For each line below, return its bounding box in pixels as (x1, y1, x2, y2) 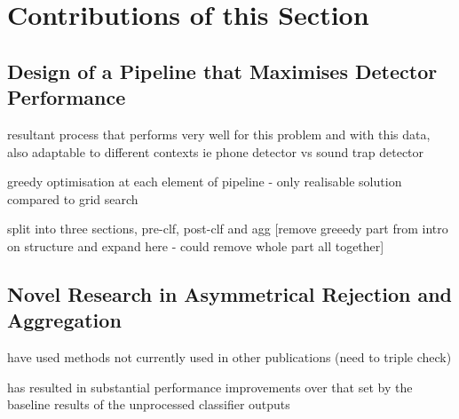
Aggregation (7, 306, 122, 334)
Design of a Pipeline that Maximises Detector (7, 57, 438, 84)
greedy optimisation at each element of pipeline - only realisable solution (7, 172, 402, 191)
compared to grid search (7, 189, 138, 208)
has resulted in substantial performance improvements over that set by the (7, 377, 413, 396)
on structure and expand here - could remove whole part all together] (7, 236, 384, 255)
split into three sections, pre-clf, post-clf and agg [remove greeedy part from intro (7, 219, 448, 238)
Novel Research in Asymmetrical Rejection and (7, 280, 452, 307)
